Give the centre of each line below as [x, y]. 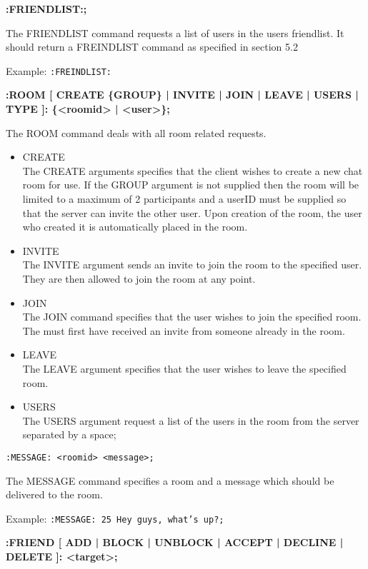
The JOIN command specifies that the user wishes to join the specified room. [192, 317]
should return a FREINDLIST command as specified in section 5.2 [152, 47]
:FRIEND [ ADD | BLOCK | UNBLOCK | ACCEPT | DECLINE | [175, 542]
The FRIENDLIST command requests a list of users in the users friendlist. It [175, 32]
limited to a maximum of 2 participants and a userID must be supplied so [184, 198]
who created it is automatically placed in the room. [135, 227]
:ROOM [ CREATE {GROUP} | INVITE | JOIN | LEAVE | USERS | [182, 95]
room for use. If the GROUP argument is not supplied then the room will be [191, 185]
